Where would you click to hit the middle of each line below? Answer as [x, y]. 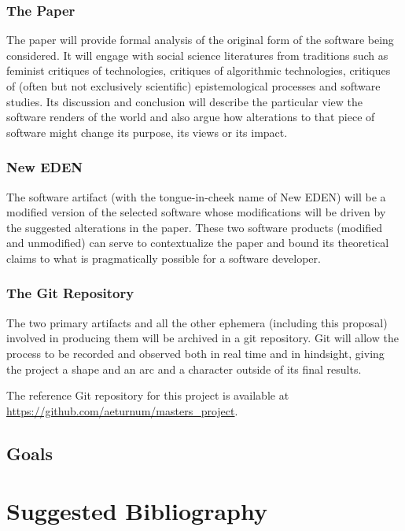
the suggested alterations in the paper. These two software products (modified [195, 227]
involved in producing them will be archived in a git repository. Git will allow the [202, 338]
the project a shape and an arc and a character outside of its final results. [184, 369]
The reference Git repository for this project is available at [148, 395]
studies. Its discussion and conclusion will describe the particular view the [185, 101]
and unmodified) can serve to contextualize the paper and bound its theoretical [198, 243]
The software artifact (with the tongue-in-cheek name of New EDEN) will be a [196, 196]
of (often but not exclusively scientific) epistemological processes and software [193, 86]
